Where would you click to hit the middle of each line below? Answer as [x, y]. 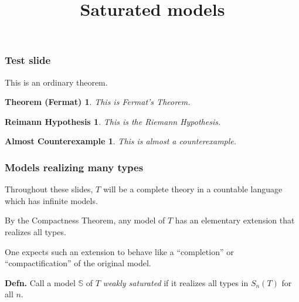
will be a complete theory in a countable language [193, 189]
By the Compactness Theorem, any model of [85, 220]
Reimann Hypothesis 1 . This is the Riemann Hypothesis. [113, 121]
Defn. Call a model [40, 282]
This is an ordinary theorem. [56, 82]
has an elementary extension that [235, 220]
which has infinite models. [51, 200]
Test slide [28, 60]
